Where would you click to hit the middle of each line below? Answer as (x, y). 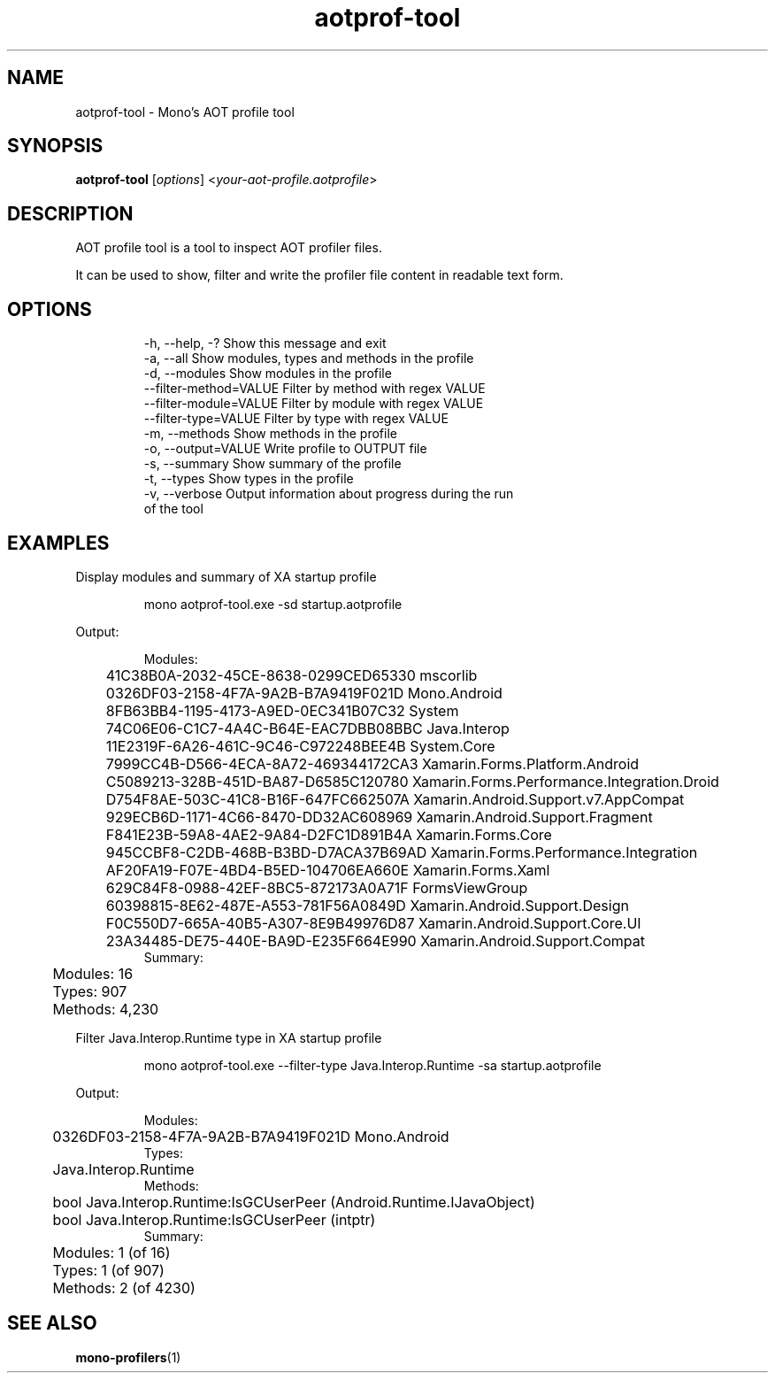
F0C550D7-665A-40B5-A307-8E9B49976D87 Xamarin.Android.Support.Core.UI (373, 923)
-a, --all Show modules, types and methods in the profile (309, 358)
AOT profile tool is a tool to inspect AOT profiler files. (229, 248)
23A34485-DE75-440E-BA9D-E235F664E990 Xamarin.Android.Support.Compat (376, 941)
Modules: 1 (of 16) (111, 1252)
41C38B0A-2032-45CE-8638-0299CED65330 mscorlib (292, 675)
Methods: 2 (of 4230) (124, 1287)
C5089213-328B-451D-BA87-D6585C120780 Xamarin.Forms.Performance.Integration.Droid (412, 781)
